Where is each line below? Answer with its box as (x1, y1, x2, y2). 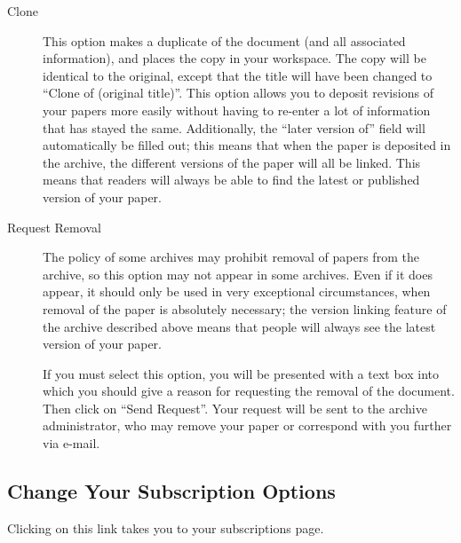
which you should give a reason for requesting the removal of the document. (43, 382, 455, 400)
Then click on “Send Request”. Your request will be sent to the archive (43, 398, 427, 417)
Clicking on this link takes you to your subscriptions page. (7, 518, 324, 537)
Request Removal (7, 217, 101, 236)
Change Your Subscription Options (7, 477, 336, 505)
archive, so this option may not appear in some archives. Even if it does (43, 264, 433, 283)
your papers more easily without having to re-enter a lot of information (43, 100, 431, 119)
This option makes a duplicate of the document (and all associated (43, 31, 406, 50)
